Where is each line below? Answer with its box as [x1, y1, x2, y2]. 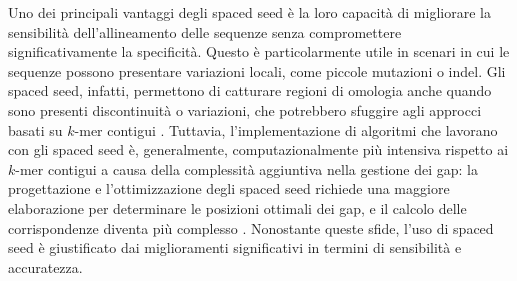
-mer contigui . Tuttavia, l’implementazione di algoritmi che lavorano [74, 119, 498, 140]
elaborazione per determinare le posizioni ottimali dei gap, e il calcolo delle [8, 197, 467, 218]
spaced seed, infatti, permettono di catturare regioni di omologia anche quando [8, 80, 492, 101]
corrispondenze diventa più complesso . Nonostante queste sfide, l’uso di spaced [8, 217, 494, 238]
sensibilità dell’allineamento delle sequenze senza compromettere [8, 21, 402, 42]
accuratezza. [8, 256, 83, 277]
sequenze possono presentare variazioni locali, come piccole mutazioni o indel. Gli [8, 60, 506, 81]
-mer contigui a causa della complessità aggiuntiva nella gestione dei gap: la [15, 158, 478, 179]
